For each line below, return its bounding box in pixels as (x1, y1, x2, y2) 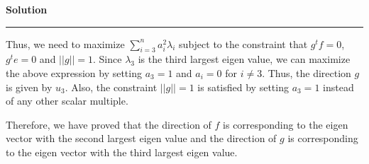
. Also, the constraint (65, 79, 158, 94)
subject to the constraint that (179, 36, 308, 51)
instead (323, 79, 354, 94)
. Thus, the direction (262, 65, 351, 80)
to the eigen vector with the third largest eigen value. (6, 144, 238, 159)
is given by (6, 79, 53, 94)
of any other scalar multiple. (6, 93, 128, 108)
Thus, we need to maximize (6, 36, 125, 51)
